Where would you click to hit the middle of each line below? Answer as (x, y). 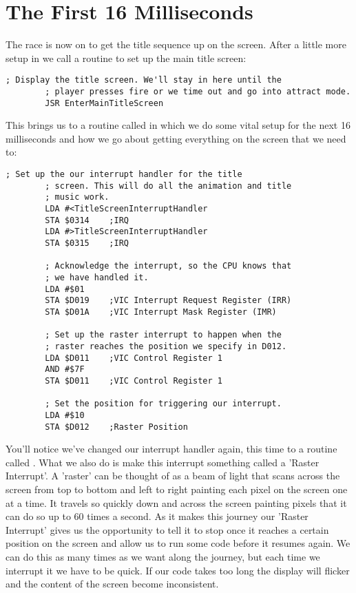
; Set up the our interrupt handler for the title (124, 175)
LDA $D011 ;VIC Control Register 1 (134, 358)
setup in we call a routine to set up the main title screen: (126, 58)
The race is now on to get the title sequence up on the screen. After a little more (176, 44)
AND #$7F (65, 370)
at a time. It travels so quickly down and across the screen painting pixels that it (176, 502)
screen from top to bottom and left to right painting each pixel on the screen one (177, 489)
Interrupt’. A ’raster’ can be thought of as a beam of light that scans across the (173, 476)
